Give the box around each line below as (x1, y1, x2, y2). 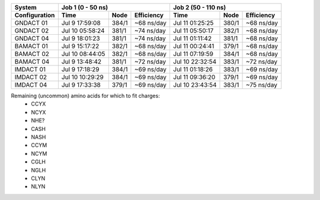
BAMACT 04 (14, 58, 50, 65)
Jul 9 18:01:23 (61, 34, 100, 42)
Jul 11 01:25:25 (172, 19, 214, 27)
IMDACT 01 (14, 65, 46, 73)
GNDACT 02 (14, 27, 49, 35)
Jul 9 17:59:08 (61, 19, 101, 27)
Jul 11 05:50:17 (172, 27, 214, 35)
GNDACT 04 (14, 34, 50, 42)
